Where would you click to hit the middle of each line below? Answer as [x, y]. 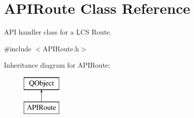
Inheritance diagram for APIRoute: [57, 65]
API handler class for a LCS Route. [58, 32]
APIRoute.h [61, 48]
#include [18, 48]
